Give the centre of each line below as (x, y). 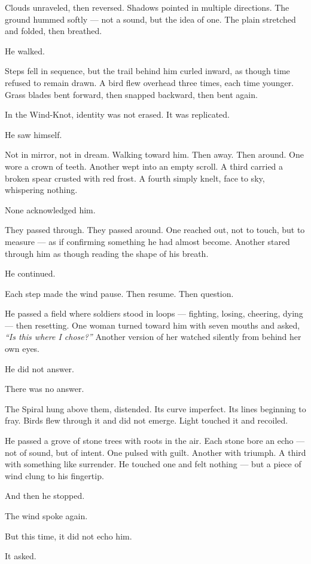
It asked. (21, 556)
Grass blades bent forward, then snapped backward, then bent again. (131, 94)
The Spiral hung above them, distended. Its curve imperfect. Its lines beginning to (155, 408)
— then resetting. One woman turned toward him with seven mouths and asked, (153, 325)
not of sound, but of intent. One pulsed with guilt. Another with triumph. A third (155, 452)
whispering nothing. (41, 190)
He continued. (30, 273)
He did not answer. (40, 368)
